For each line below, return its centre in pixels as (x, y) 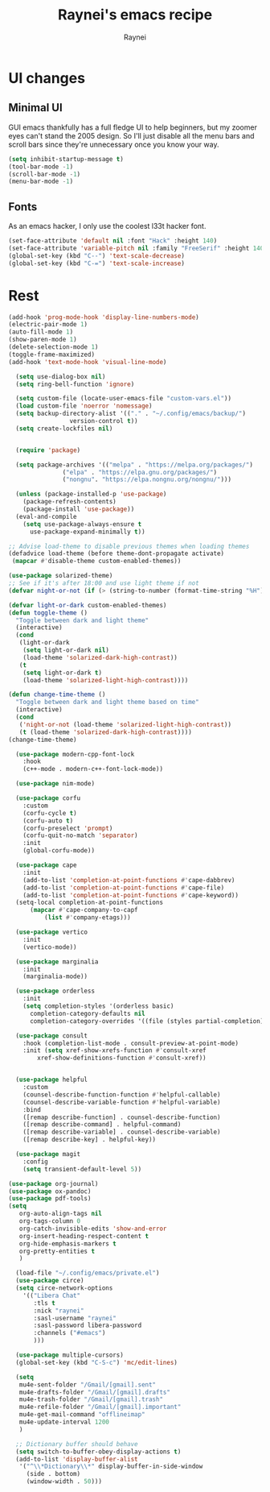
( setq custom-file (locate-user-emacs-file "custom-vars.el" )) (123, 399)
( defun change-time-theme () (57, 694)
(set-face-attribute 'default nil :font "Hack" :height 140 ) (113, 241)
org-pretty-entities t (57, 1251)
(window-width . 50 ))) (64, 1482)
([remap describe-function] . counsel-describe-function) (122, 1117)
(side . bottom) (53, 1474)
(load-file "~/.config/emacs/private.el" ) (88, 1273)
